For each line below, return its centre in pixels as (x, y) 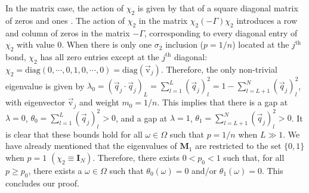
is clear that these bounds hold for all (74, 134)
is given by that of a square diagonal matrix (218, 8)
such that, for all (254, 158)
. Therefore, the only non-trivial (219, 69)
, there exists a (55, 171)
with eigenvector (35, 102)
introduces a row (267, 20)
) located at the (261, 44)
